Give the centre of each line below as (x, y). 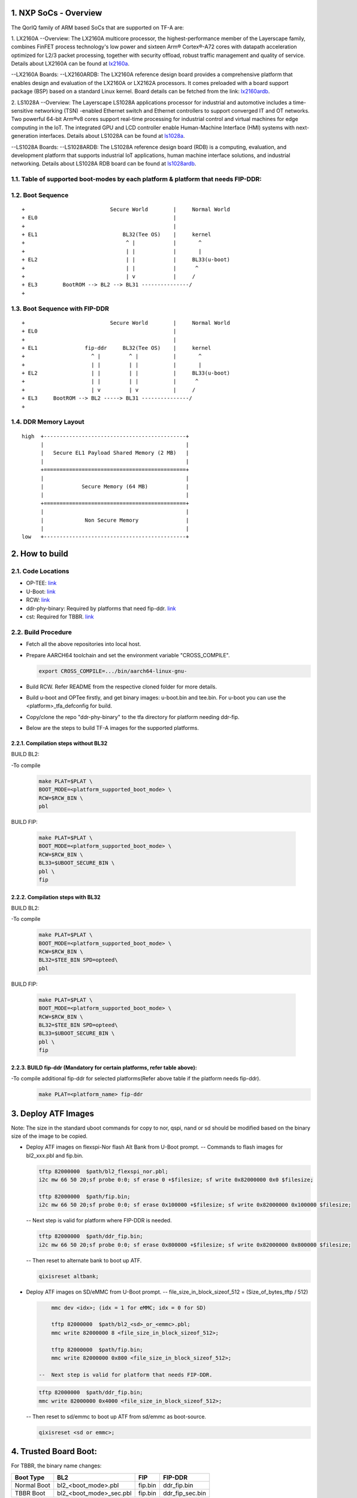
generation (25, 136)
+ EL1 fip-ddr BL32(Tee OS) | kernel (117, 348)
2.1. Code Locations (40, 571)
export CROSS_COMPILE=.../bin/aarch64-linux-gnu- (113, 671)
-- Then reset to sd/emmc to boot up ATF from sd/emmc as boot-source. (116, 1417)
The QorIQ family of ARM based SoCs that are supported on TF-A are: (98, 28)
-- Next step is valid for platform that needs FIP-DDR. (125, 1375)
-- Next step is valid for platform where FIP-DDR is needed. (99, 1221)
